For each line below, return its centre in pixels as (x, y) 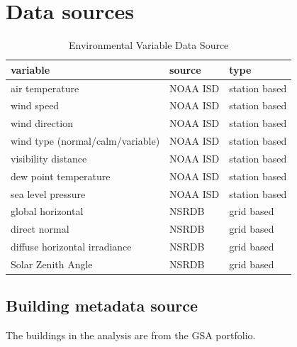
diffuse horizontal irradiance (71, 247)
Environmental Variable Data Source (149, 45)
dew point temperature (61, 176)
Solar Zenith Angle (52, 264)
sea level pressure (48, 193)
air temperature (45, 88)
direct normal (40, 229)
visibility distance (49, 158)
